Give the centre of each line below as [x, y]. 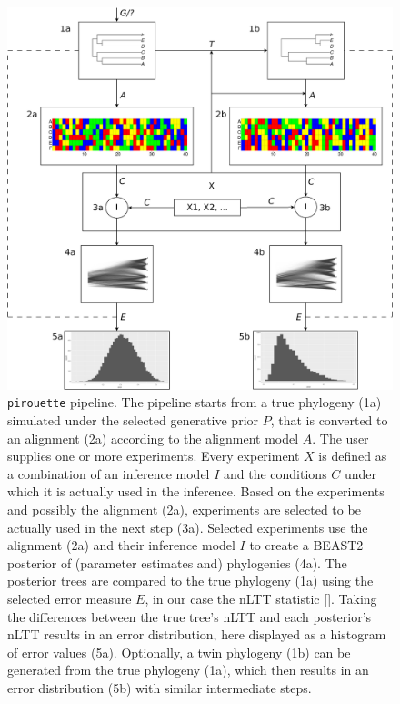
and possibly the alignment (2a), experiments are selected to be [184, 510]
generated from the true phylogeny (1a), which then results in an [188, 670]
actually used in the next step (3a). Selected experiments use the [188, 527]
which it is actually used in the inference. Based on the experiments [196, 491]
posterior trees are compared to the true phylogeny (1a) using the [190, 581]
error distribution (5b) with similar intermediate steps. [160, 688]
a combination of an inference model [109, 473]
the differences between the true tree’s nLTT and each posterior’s [190, 616]
